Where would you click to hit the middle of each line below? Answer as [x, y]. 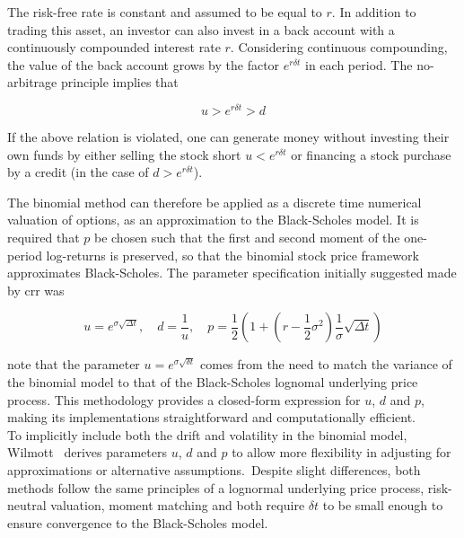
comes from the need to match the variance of [326, 364]
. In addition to [374, 12]
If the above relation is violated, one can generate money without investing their [228, 137]
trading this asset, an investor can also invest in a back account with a [201, 29]
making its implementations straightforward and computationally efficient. [211, 417]
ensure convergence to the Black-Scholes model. [138, 522]
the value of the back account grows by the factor [144, 64]
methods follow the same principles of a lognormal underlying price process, [216, 487]
